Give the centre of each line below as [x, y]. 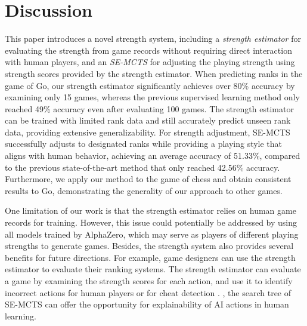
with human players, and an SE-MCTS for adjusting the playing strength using [150, 62]
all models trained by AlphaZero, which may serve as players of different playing [152, 234]
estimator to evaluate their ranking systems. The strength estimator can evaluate [153, 269]
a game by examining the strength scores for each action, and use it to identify [149, 281]
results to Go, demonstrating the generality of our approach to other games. [144, 190]
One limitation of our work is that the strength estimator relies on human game [151, 210]
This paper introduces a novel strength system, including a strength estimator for [153, 39]
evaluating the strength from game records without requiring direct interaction [148, 50]
